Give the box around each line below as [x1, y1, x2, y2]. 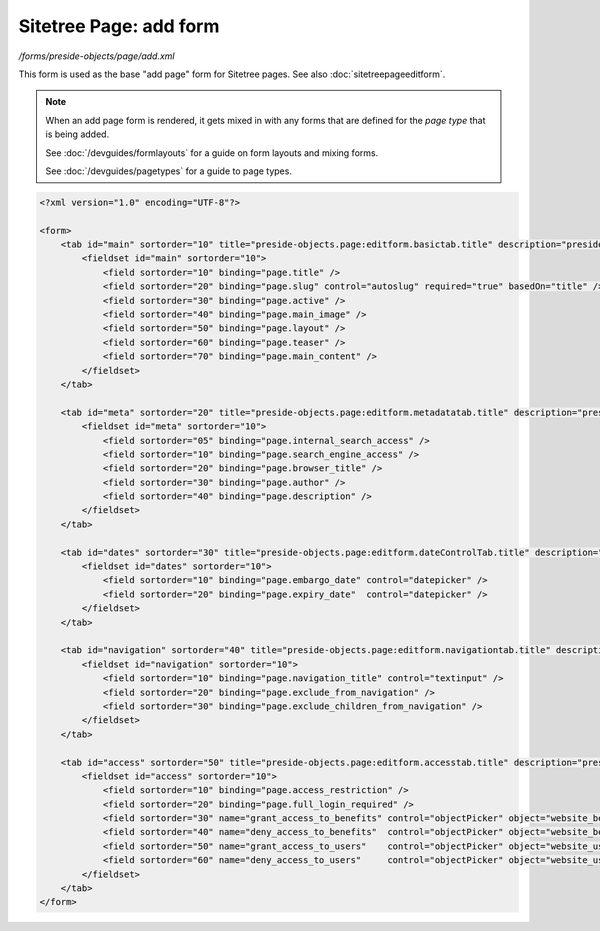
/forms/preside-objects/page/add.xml [18, 50, 175, 62]
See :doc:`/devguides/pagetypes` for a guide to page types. [45, 165, 292, 177]
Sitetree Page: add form [18, 15, 220, 37]
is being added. [45, 128, 110, 140]
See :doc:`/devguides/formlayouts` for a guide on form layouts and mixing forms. [45, 146, 379, 159]
